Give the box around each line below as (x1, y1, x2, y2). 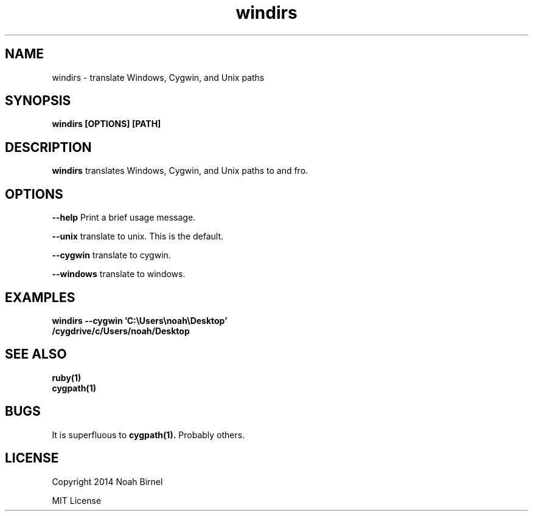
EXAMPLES (5, 289, 75, 305)
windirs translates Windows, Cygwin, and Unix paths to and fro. (52, 165, 308, 176)
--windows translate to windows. (52, 269, 186, 280)
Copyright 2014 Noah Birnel (52, 476, 163, 487)
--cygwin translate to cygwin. (52, 250, 171, 261)
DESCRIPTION (5, 139, 92, 155)
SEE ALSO (5, 346, 67, 362)
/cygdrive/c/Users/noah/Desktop (52, 325, 190, 336)
